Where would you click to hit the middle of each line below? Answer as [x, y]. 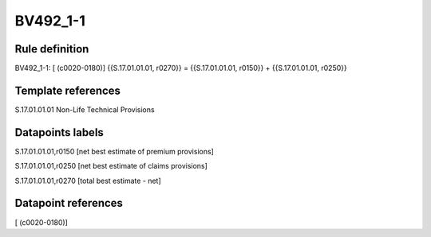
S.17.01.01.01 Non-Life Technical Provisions [85, 109]
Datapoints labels [59, 132]
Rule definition [52, 49]
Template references [68, 90]
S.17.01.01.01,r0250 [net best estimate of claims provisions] [111, 166]
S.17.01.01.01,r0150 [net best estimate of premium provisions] [115, 151]
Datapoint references [69, 203]
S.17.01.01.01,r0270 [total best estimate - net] [88, 181]
